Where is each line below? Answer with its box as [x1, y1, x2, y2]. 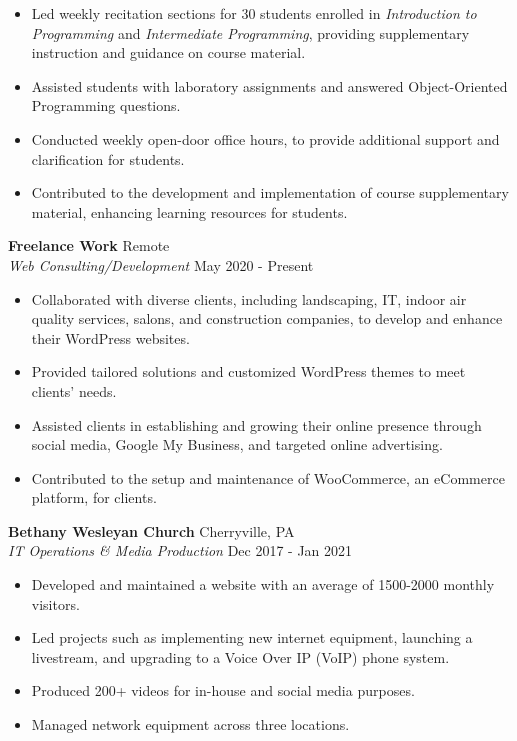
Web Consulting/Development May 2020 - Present [8, 254, 314, 275]
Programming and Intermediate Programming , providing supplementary [31, 22, 470, 43]
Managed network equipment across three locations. [31, 714, 350, 735]
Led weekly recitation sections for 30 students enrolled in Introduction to [31, 3, 477, 23]
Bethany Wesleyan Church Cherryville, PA [8, 520, 295, 541]
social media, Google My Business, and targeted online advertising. [31, 434, 443, 455]
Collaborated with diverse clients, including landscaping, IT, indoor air [31, 288, 467, 309]
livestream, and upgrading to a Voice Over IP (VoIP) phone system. [31, 646, 450, 667]
